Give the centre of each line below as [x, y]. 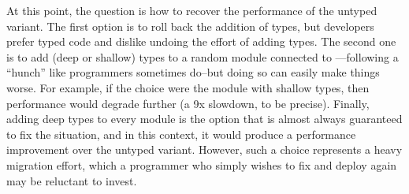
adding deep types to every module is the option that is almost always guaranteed [204, 119]
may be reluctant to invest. [72, 180]
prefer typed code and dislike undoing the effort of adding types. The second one [201, 41]
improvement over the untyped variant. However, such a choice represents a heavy [204, 149]
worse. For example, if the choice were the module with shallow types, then [188, 87]
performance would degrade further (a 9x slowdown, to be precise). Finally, [188, 103]
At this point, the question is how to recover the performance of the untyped [192, 10]
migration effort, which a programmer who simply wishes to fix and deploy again [202, 164]
